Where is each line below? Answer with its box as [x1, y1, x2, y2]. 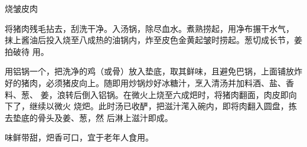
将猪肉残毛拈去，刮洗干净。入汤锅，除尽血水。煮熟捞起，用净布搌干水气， [5, 22, 294, 34]
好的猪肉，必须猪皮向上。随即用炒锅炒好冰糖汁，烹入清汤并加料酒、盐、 [5, 76, 286, 89]
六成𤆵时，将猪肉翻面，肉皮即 [172, 88, 289, 100]
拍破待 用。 [5, 45, 49, 57]
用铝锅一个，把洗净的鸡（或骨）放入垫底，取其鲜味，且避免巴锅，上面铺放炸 [5, 65, 302, 77]
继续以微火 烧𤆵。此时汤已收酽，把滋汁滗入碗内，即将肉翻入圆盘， [29, 100, 289, 112]
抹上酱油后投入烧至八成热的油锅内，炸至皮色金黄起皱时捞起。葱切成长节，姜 [5, 34, 302, 46]
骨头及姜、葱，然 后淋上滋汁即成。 [37, 111, 173, 123]
